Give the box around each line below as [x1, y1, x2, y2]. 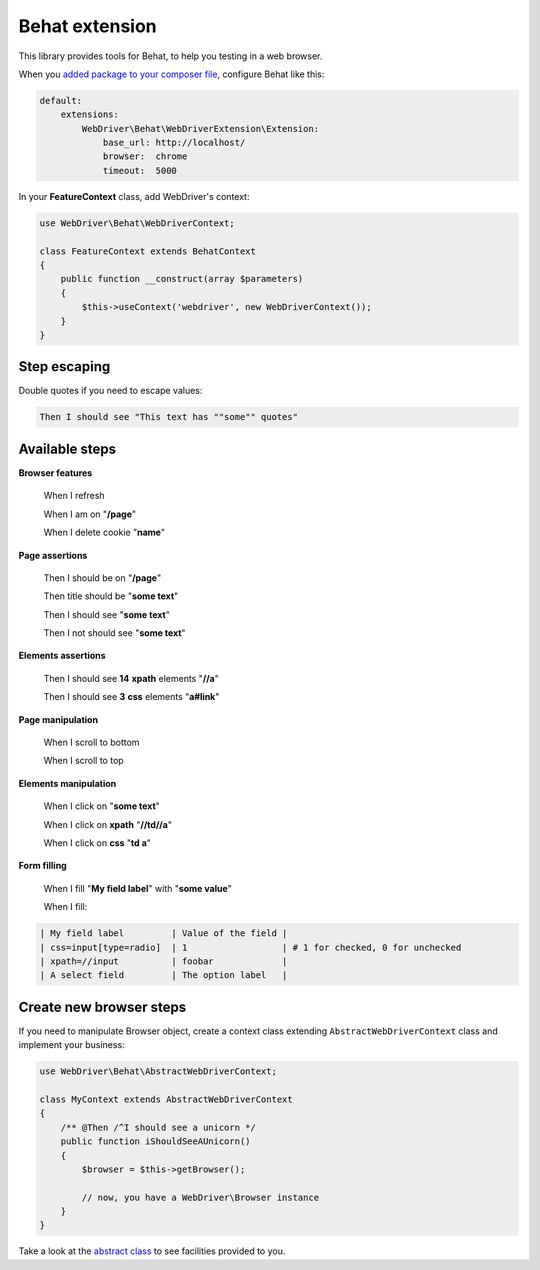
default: [39, 95, 83, 106]
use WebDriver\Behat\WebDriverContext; [39, 217, 235, 229]
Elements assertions [18, 650, 106, 662]
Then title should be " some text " [43, 590, 179, 602]
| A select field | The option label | [39, 970, 288, 981]
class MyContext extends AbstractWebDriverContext [39, 1093, 294, 1105]
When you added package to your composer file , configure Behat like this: [18, 68, 325, 80]
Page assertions [18, 549, 88, 561]
